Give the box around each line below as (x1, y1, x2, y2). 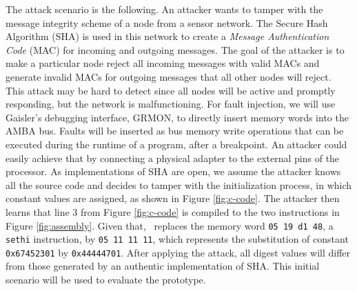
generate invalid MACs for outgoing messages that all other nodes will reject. (6, 69, 331, 83)
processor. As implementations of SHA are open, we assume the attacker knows (6, 164, 341, 179)
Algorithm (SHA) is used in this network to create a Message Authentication (6, 29, 329, 43)
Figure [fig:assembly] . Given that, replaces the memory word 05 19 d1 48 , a (6, 218, 334, 232)
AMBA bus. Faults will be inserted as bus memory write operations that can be (6, 123, 344, 138)
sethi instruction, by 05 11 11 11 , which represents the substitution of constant (6, 232, 349, 246)
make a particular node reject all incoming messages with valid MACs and (6, 56, 320, 70)
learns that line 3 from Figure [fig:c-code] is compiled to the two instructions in (6, 204, 340, 219)
